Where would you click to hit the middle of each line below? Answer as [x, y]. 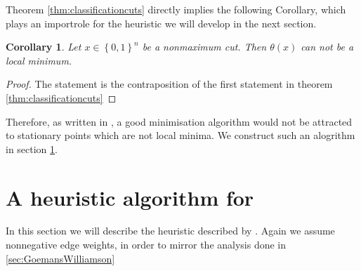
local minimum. [39, 60]
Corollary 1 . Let [44, 47]
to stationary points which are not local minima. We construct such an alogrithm [180, 135]
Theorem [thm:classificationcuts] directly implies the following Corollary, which [176, 9]
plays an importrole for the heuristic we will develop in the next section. [161, 23]
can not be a [327, 47]
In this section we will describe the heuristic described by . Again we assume [170, 231]
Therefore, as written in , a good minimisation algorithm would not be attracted [179, 121]
